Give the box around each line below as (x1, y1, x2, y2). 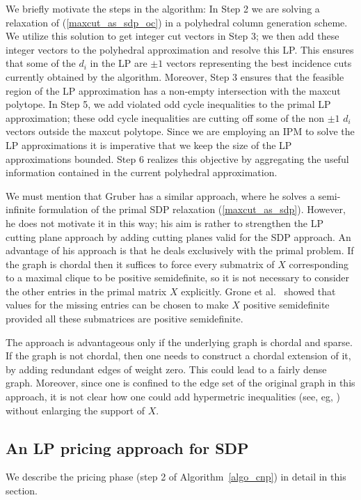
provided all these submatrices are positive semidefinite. (6, 311, 243, 326)
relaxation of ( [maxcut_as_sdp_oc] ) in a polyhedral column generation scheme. (6, 15, 348, 29)
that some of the (6, 56, 76, 70)
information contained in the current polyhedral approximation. (6, 165, 278, 180)
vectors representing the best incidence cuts (166, 56, 352, 70)
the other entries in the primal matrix (6, 283, 167, 298)
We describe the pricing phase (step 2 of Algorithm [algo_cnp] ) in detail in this (6, 469, 346, 484)
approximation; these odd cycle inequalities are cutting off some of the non (6, 110, 325, 125)
